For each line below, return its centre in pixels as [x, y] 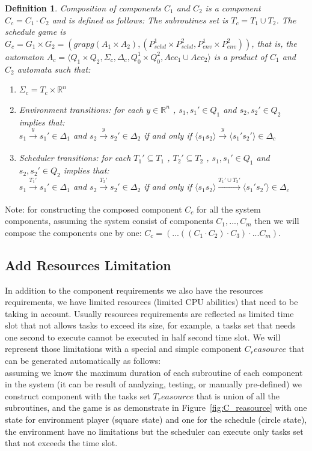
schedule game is [35, 32]
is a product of [240, 56]
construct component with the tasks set [78, 395]
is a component [233, 8]
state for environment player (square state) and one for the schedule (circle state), [156, 419]
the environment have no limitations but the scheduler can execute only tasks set [154, 431]
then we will [277, 221]
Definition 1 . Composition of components [83, 8]
